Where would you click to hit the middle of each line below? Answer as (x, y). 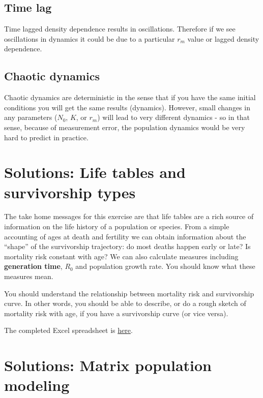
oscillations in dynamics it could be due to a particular (90, 38)
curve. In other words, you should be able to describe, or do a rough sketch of (125, 303)
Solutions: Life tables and (95, 172)
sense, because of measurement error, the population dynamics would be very (125, 127)
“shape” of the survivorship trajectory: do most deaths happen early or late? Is (127, 246)
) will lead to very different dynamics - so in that (173, 117)
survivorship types (70, 192)
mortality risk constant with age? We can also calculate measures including (121, 256)
